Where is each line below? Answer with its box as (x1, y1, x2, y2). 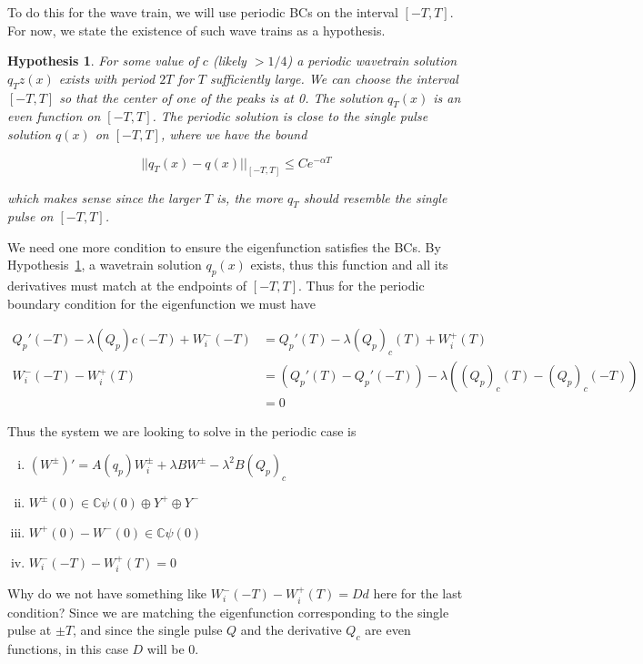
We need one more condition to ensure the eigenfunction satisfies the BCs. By (7, 237, 441, 256)
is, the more (216, 188, 283, 207)
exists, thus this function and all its (250, 255, 448, 274)
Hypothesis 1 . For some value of (7, 51, 198, 70)
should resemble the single (303, 188, 447, 207)
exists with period (58, 68, 156, 87)
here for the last (373, 584, 463, 603)
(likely (212, 51, 246, 70)
